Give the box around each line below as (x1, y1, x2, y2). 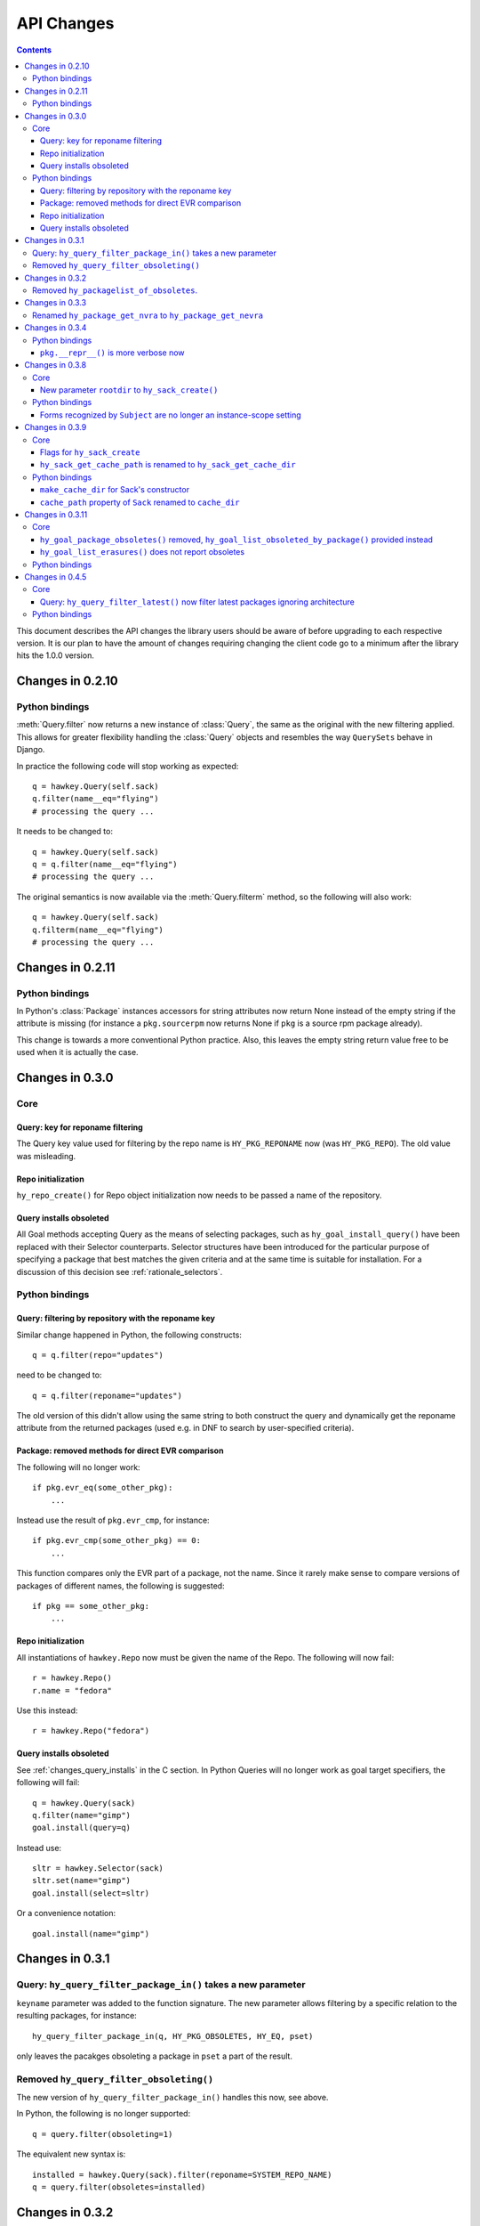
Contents (16, 45, 52, 55)
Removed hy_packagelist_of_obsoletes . (32, 285, 198, 296)
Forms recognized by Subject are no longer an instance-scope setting (40, 410, 301, 420)
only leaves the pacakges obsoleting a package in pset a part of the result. (16, 2051, 293, 2061)
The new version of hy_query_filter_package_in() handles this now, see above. (16, 2092, 329, 2103)
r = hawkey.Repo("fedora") (32, 1726, 150, 1736)
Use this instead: (16, 1705, 78, 1716)
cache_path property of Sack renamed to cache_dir (40, 497, 240, 508)
